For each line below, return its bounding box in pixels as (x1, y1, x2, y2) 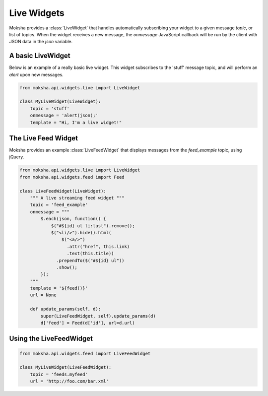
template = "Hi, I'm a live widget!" (30, 120, 122, 125)
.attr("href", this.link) (67, 244, 130, 249)
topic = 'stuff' (30, 106, 69, 111)
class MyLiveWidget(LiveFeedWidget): (19, 365, 112, 370)
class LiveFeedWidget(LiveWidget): (19, 188, 106, 194)
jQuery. (9, 154, 24, 160)
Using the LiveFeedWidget (9, 334, 93, 343)
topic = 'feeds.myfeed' (30, 371, 88, 377)
